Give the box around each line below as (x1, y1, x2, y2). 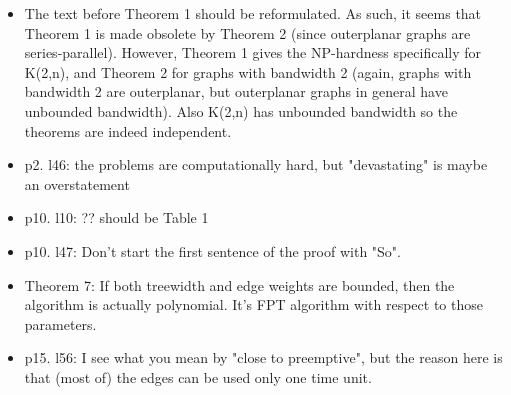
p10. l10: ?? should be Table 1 (24, 207, 209, 228)
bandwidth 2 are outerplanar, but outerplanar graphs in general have (24, 81, 448, 102)
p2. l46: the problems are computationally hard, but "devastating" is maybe (24, 154, 488, 175)
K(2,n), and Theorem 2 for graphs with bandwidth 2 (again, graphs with (24, 61, 472, 82)
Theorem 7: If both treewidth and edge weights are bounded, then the (24, 274, 455, 295)
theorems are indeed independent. (24, 120, 232, 141)
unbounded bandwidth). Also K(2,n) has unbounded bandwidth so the (24, 100, 458, 121)
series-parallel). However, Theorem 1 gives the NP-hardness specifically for (24, 42, 482, 63)
